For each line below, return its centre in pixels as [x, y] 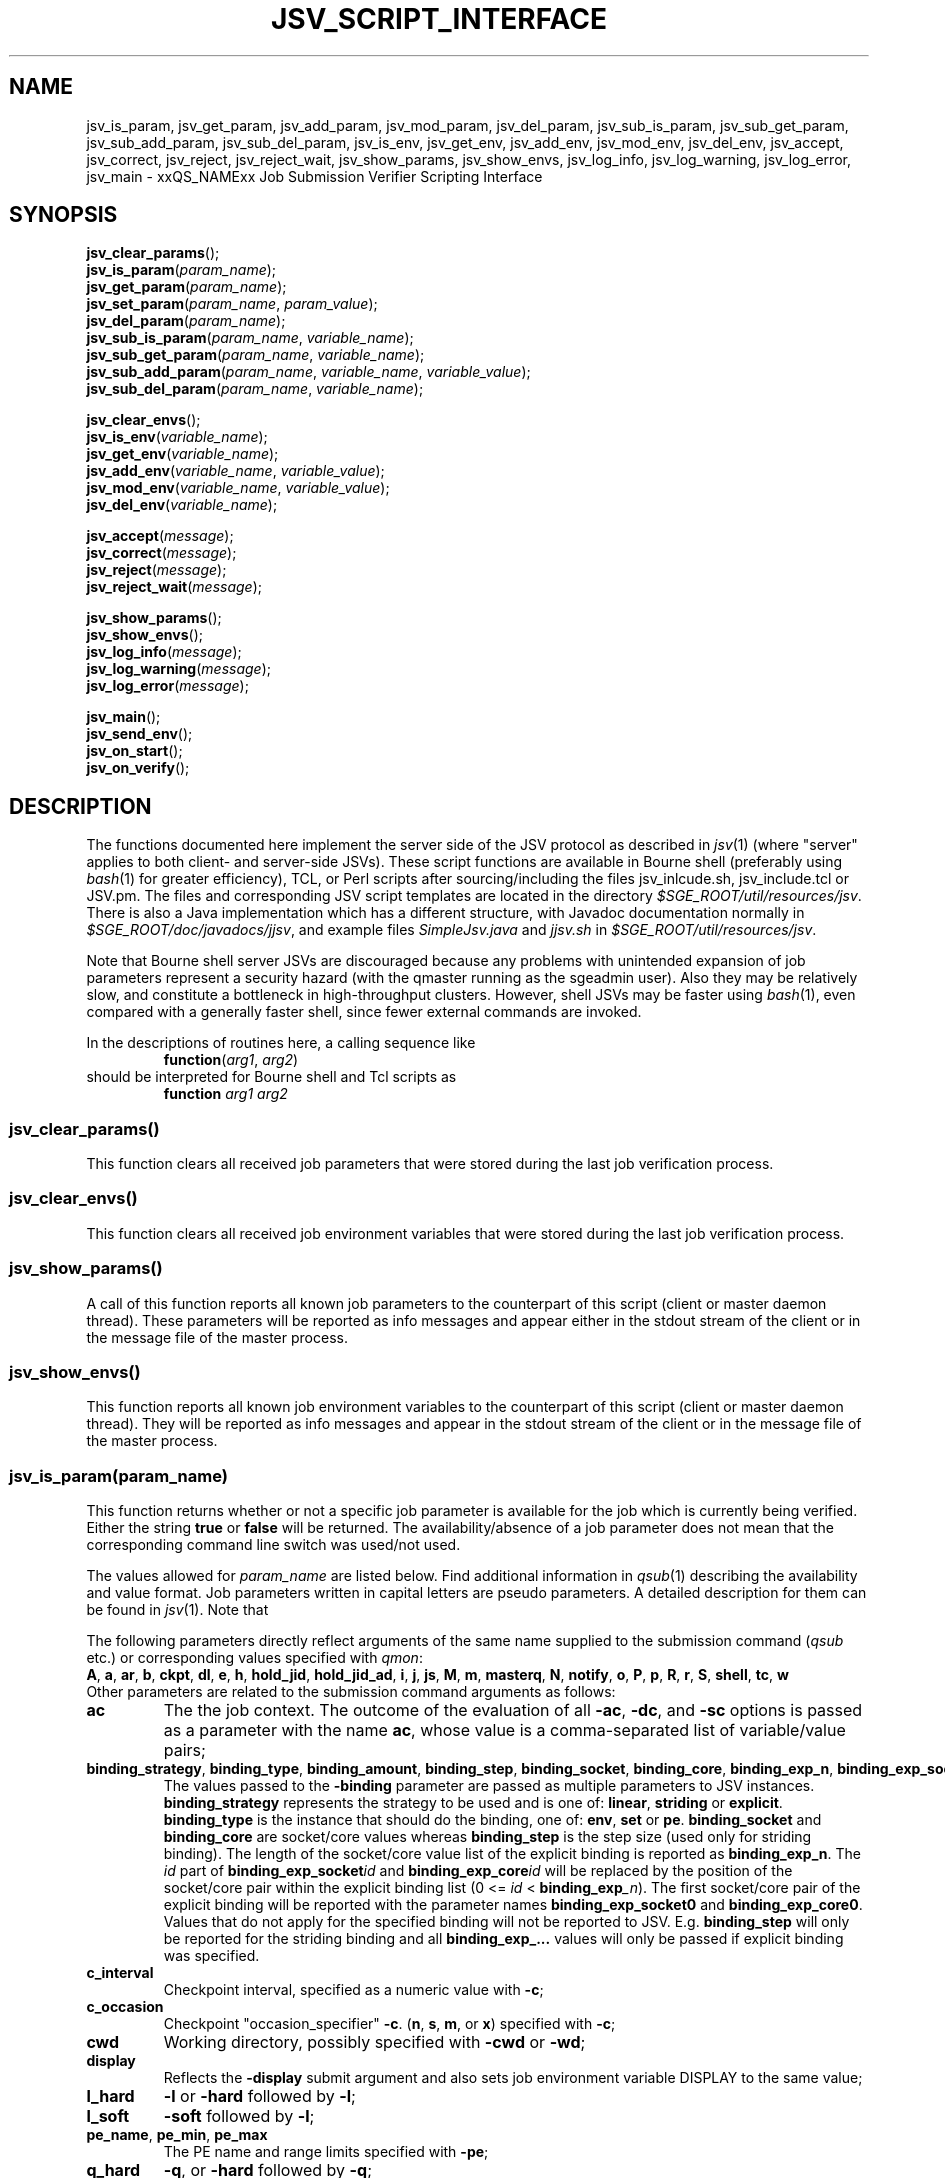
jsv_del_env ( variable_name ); [182, 505]
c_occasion [125, 2007]
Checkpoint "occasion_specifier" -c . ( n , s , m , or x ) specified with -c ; [389, 2024]
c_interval [120, 1973]
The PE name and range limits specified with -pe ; [326, 2152]
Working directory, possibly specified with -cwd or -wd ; [374, 2042]
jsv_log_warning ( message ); [178, 669]
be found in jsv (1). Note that [177, 1610]
